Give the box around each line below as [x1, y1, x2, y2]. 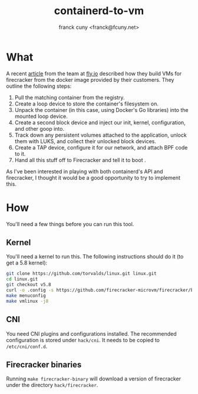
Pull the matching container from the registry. [14, 94, 125, 101]
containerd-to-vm [54, 4, 144, 18]
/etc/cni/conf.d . [6, 343, 48, 350]
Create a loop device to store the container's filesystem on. [14, 100, 159, 107]
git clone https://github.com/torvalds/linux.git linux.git [6, 271, 157, 277]
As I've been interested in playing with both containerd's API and [6, 168, 163, 175]
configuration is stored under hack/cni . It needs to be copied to [6, 336, 160, 343]
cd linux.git [6, 276, 38, 282]
